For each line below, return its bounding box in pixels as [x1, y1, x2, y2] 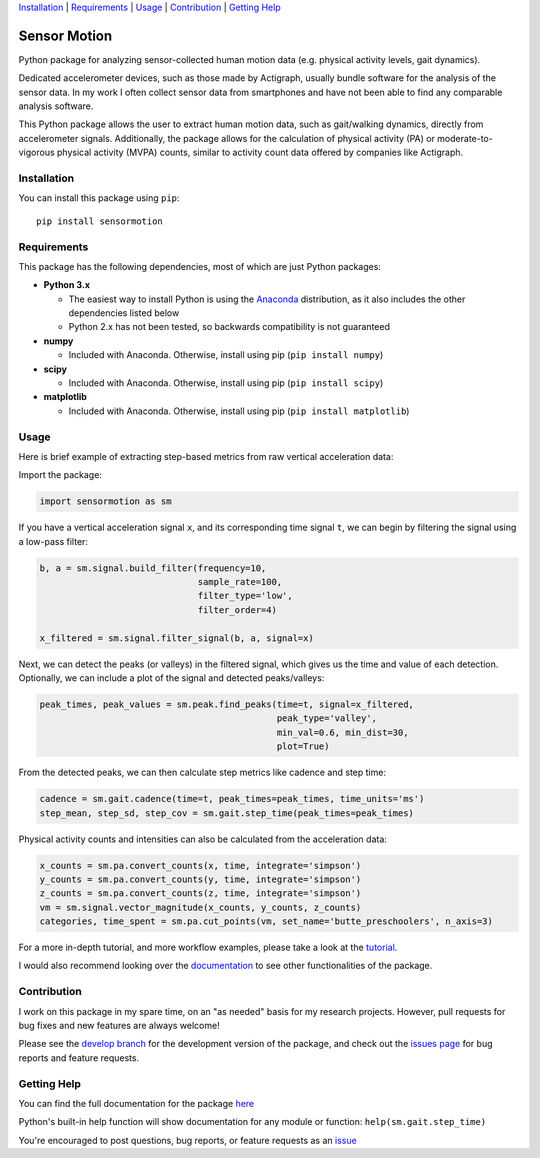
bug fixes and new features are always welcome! [18, 1019, 220, 1031]
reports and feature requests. [18, 1051, 140, 1064]
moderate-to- [436, 132, 494, 144]
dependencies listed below [68, 307, 180, 319]
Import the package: [18, 469, 102, 481]
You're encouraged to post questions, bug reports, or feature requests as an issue [18, 1134, 357, 1146]
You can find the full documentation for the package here [18, 1097, 255, 1109]
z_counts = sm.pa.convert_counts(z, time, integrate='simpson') [39, 888, 362, 899]
